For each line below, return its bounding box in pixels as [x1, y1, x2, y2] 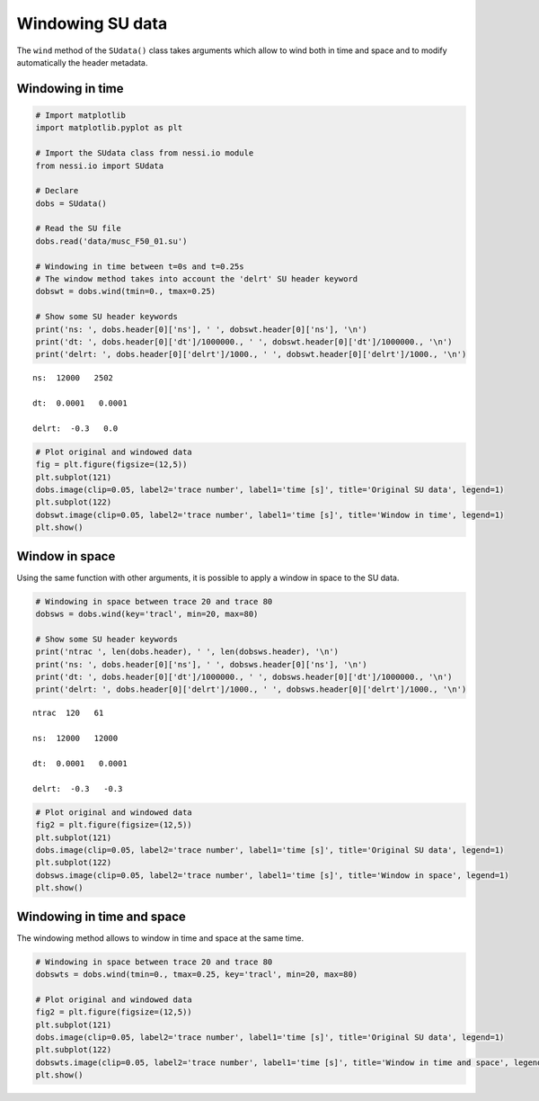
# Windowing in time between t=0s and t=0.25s [35, 261, 244, 272]
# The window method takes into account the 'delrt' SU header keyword [35, 274, 358, 284]
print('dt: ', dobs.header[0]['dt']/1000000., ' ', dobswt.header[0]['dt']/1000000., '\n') [35, 336, 453, 346]
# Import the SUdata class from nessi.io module [35, 148, 254, 158]
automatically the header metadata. [16, 57, 148, 67]
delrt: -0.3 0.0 [32, 423, 119, 434]
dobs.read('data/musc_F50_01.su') [35, 236, 188, 246]
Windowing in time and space [16, 909, 186, 924]
